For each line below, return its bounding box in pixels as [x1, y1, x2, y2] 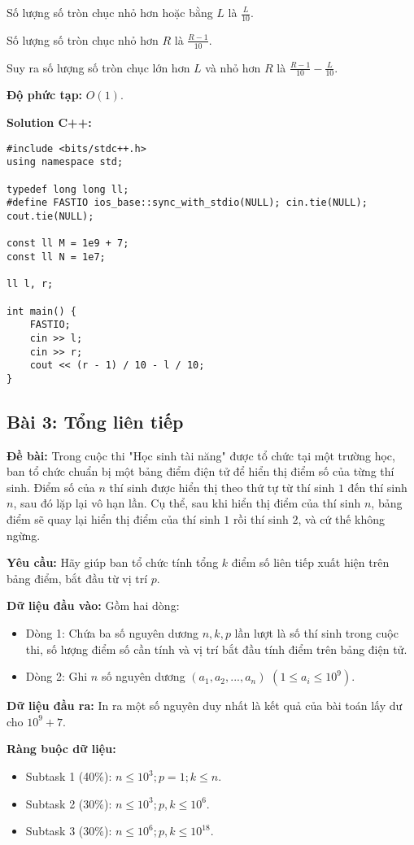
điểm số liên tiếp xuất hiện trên [231, 554, 390, 571]
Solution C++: [7, 114, 92, 131]
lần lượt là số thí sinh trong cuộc [234, 625, 399, 642]
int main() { [7, 305, 76, 317]
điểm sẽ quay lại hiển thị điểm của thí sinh [7, 511, 220, 528]
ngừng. [7, 526, 41, 543]
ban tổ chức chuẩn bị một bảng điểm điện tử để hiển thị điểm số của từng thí [7, 463, 394, 480]
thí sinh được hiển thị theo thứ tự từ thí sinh [109, 478, 335, 495]
